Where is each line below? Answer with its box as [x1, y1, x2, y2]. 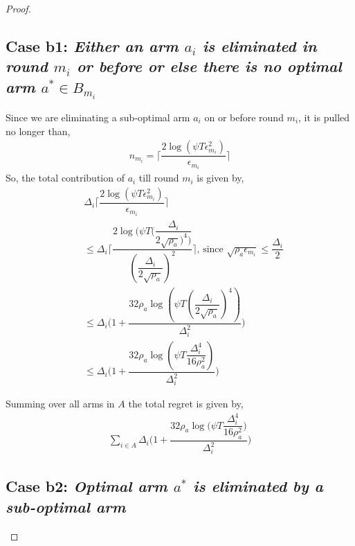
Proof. [6, 1, 31, 15]
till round [138, 170, 179, 185]
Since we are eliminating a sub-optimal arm [6, 109, 190, 124]
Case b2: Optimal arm [6, 475, 167, 497]
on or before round [204, 109, 284, 124]
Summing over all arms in [6, 396, 115, 410]
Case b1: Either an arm [6, 35, 179, 56]
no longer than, [6, 123, 71, 138]
